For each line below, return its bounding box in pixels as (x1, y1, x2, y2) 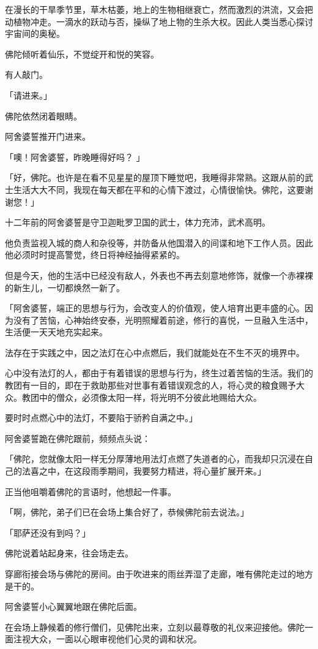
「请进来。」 (5, 88, 52, 101)
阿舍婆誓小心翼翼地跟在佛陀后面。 (5, 600, 142, 613)
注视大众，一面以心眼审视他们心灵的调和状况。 (13, 632, 202, 645)
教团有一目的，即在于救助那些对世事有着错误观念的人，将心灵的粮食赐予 (5, 379, 296, 392)
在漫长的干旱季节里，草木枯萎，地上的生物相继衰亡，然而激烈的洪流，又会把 (5, 3, 313, 15)
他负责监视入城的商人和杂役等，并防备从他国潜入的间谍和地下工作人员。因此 (5, 236, 313, 249)
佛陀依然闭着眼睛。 (5, 109, 82, 122)
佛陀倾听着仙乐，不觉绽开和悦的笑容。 (5, 47, 159, 60)
